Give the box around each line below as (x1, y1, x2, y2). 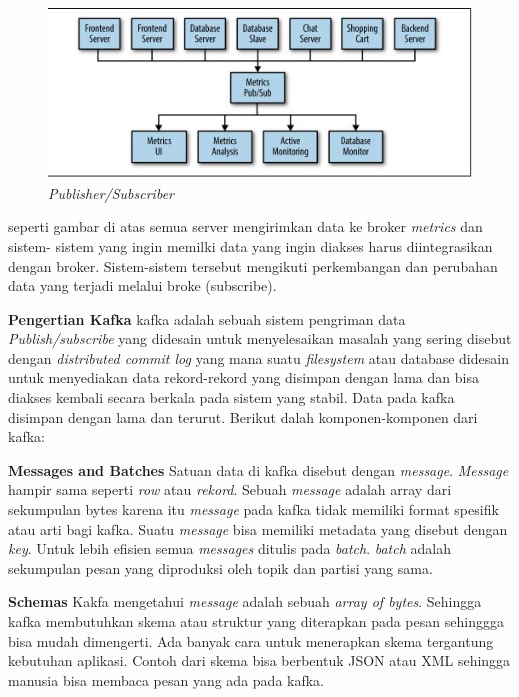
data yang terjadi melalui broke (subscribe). (8, 275, 277, 296)
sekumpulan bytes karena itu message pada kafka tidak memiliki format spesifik (8, 499, 499, 520)
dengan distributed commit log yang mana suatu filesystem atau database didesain (8, 347, 509, 368)
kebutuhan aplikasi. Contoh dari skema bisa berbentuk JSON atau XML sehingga (8, 650, 511, 671)
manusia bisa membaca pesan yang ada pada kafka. (8, 669, 325, 690)
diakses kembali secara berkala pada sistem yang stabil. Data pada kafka (8, 387, 455, 408)
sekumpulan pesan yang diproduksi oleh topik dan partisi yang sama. (8, 557, 433, 578)
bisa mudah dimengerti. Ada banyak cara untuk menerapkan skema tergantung (8, 630, 494, 651)
